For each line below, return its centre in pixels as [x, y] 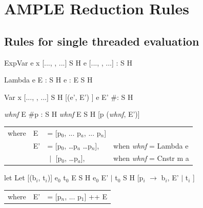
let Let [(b [20, 178]
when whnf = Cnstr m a [151, 158]
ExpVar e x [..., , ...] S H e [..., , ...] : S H [68, 62]
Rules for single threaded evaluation [102, 41]
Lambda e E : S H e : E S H [48, 80]
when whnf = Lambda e [151, 145]
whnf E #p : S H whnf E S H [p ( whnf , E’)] [72, 114]
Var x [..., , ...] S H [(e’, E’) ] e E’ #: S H [69, 97]
